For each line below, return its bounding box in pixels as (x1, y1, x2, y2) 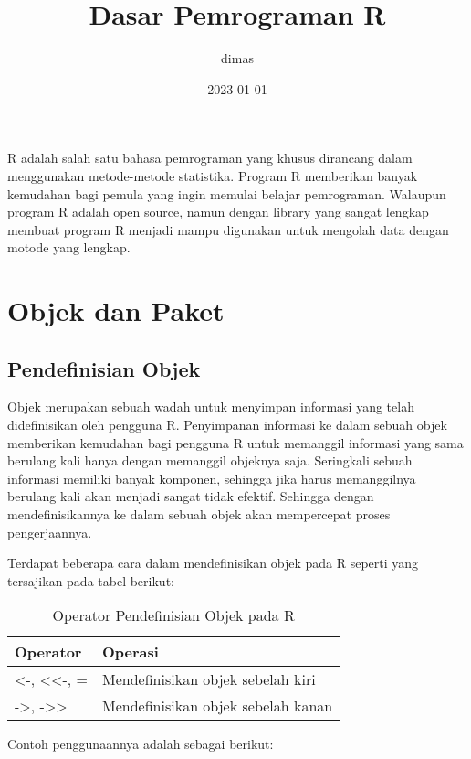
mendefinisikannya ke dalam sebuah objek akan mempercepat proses (7, 505, 391, 524)
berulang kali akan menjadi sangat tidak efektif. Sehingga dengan (7, 486, 374, 506)
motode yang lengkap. (7, 238, 131, 257)
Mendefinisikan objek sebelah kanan (102, 695, 333, 717)
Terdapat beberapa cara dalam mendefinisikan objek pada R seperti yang (7, 553, 419, 572)
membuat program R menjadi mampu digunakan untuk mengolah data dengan (7, 219, 449, 239)
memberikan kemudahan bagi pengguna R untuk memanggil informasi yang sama (7, 433, 464, 452)
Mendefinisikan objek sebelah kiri (102, 668, 316, 690)
